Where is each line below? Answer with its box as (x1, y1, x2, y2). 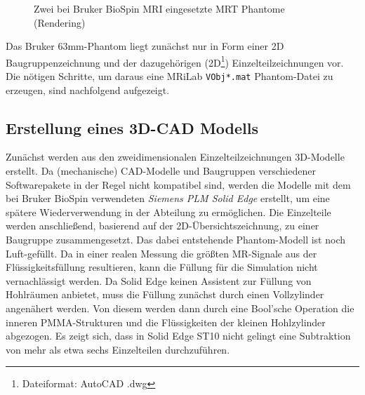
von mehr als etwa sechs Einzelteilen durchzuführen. (6, 342, 230, 356)
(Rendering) (34, 15, 86, 29)
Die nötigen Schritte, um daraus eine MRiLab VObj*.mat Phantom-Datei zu (6, 69, 333, 83)
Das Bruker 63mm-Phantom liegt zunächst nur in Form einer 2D (6, 39, 284, 53)
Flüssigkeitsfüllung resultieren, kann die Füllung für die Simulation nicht (6, 260, 318, 274)
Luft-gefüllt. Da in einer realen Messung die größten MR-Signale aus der (6, 246, 317, 260)
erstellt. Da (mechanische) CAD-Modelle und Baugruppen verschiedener (6, 163, 316, 178)
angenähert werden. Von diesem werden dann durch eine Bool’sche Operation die (6, 301, 354, 316)
